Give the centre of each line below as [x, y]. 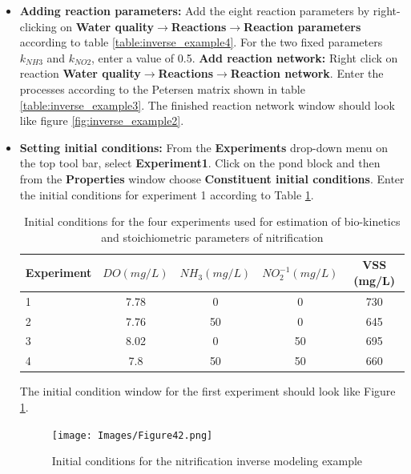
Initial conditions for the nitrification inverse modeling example [207, 461]
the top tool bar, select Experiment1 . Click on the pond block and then [200, 163]
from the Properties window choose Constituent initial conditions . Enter [212, 178]
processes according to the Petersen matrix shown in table [162, 88]
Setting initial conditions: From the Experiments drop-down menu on [204, 147]
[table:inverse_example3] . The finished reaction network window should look [208, 104]
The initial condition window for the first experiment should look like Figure [208, 391]
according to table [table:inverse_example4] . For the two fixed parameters [201, 42]
